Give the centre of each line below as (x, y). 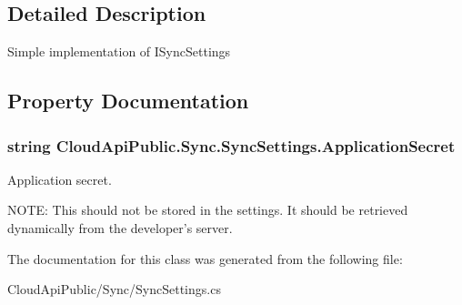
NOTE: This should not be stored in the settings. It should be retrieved (208, 210)
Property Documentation (128, 101)
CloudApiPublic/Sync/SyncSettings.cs (114, 289)
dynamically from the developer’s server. (120, 227)
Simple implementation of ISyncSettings (119, 51)
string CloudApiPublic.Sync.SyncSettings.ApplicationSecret (231, 145)
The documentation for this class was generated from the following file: (205, 258)
